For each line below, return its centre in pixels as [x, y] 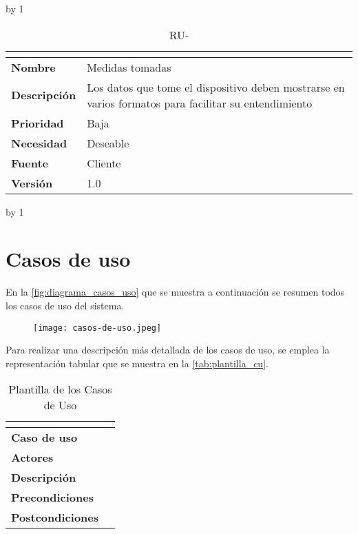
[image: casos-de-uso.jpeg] [97, 328]
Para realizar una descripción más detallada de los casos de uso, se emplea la [168, 350]
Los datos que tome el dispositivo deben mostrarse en [216, 87]
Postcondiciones [55, 517]
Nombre [33, 67]
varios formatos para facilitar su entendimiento [200, 103]
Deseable [108, 143]
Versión [32, 183]
